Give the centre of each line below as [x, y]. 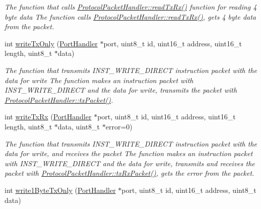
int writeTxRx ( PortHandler [48, 117]
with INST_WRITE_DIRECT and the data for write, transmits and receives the [130, 163]
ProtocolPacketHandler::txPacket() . [59, 99]
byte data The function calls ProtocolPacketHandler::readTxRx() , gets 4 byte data [130, 16]
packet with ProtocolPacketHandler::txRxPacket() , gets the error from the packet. [129, 173]
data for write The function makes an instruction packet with [99, 80]
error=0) [119, 126]
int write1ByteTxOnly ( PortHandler [60, 190]
